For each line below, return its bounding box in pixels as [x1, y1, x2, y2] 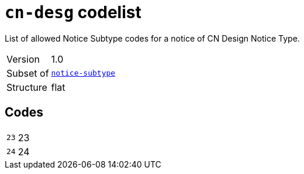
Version [6, 53, 40, 65]
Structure [6, 81, 47, 93]
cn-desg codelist [5, 2, 141, 22]
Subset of [6, 67, 49, 79]
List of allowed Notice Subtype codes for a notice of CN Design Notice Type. [5, 33, 300, 43]
